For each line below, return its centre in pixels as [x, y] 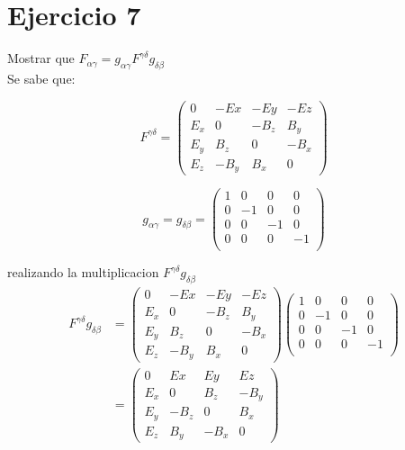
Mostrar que [41, 58]
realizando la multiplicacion [83, 272]
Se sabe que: [41, 78]
